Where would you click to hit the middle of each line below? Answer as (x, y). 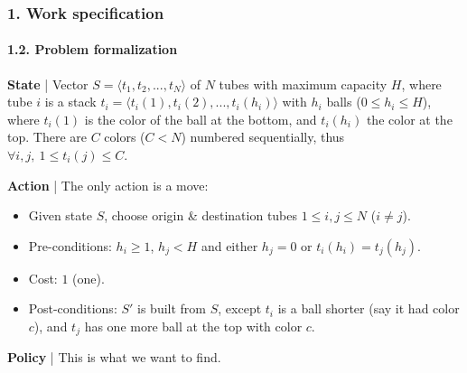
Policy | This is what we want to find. (114, 357)
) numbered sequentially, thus (263, 137)
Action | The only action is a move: (108, 185)
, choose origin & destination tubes (201, 215)
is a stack (70, 102)
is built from (172, 308)
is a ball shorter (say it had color (369, 308)
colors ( (125, 137)
